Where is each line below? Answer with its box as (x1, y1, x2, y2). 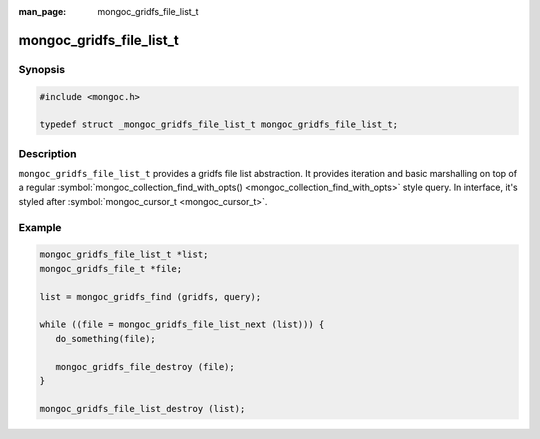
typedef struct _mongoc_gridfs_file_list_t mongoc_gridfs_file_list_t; (39, 119, 399, 130)
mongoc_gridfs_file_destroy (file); (55, 361, 235, 372)
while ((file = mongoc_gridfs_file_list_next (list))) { (39, 319, 325, 330)
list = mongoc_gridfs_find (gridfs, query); (39, 291, 262, 302)
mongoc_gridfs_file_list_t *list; (39, 249, 209, 260)
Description (18, 146, 77, 160)
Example (18, 220, 62, 234)
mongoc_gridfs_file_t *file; (39, 263, 183, 274)
